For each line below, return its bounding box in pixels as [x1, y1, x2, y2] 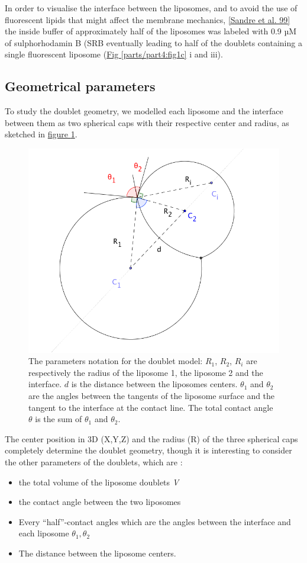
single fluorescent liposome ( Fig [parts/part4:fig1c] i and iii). [5, 48, 223, 60]
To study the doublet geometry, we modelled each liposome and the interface [5, 105, 283, 117]
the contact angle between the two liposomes [18, 496, 181, 508]
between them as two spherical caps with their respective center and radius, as [5, 116, 289, 128]
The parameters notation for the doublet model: [28, 355, 203, 367]
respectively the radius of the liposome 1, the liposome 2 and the [28, 366, 263, 378]
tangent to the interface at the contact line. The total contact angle [28, 401, 273, 413]
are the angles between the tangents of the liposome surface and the [28, 389, 275, 401]
